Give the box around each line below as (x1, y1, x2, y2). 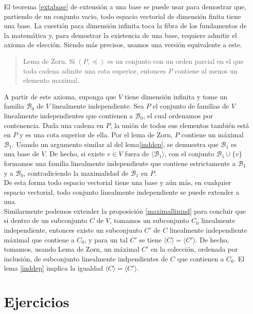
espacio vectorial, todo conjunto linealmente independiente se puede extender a (4, 186, 239, 197)
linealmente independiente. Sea (52, 101, 144, 111)
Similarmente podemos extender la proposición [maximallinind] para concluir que (4, 205, 246, 216)
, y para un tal (84, 234, 128, 244)
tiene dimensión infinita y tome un (124, 91, 228, 101)
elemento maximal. (23, 75, 79, 85)
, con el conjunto (164, 148, 215, 159)
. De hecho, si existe (45, 148, 105, 159)
